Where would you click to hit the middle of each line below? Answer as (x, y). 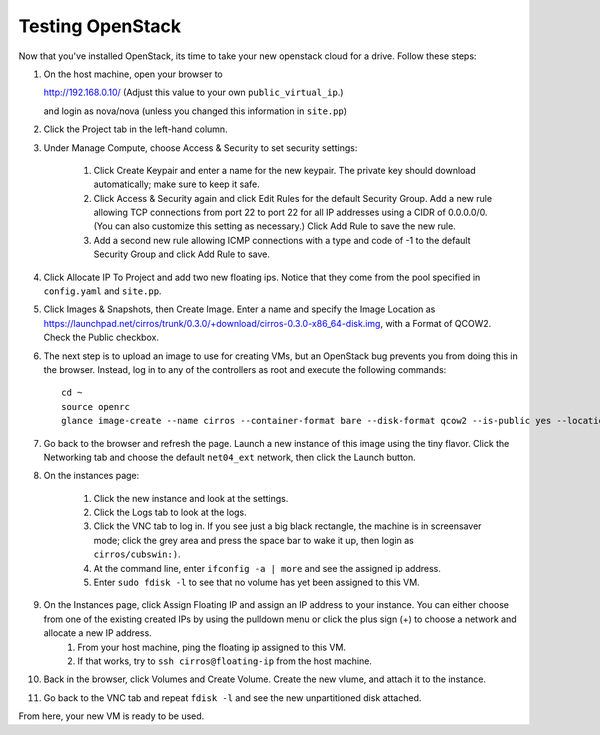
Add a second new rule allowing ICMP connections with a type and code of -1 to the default (282, 240)
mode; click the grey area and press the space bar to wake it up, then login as (253, 540)
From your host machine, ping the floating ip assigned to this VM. (212, 647)
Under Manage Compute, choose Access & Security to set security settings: (200, 147)
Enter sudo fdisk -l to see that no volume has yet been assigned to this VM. (256, 582)
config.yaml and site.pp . (102, 291)
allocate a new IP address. (97, 633)
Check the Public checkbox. (101, 337)
